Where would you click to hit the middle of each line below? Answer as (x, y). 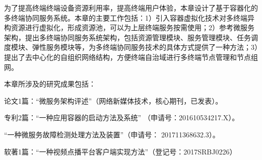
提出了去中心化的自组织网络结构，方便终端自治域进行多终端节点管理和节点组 (131, 57)
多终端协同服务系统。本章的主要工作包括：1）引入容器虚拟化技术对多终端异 (129, 17)
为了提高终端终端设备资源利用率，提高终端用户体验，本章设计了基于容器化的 (131, 8)
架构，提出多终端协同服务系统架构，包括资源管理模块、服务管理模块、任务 (127, 37)
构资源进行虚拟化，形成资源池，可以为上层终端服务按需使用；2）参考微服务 (129, 27)
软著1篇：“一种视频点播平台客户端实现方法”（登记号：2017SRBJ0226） (120, 151)
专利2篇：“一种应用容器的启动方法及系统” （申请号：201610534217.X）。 (122, 117)
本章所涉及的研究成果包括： (50, 84)
